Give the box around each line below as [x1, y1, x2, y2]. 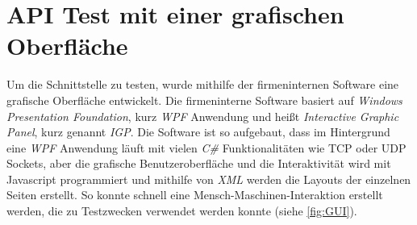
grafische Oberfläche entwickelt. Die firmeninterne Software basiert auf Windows [6, 91, 402, 108]
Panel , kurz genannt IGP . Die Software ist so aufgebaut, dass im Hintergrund [6, 123, 390, 140]
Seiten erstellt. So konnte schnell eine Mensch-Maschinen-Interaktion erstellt [6, 186, 383, 203]
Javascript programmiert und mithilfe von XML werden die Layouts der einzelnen [6, 170, 411, 187]
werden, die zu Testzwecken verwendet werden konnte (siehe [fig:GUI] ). [6, 202, 357, 219]
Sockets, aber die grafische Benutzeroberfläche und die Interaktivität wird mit [6, 155, 391, 172]
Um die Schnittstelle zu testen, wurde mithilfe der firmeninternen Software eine [6, 76, 399, 93]
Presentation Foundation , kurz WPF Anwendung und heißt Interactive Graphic [6, 107, 399, 124]
